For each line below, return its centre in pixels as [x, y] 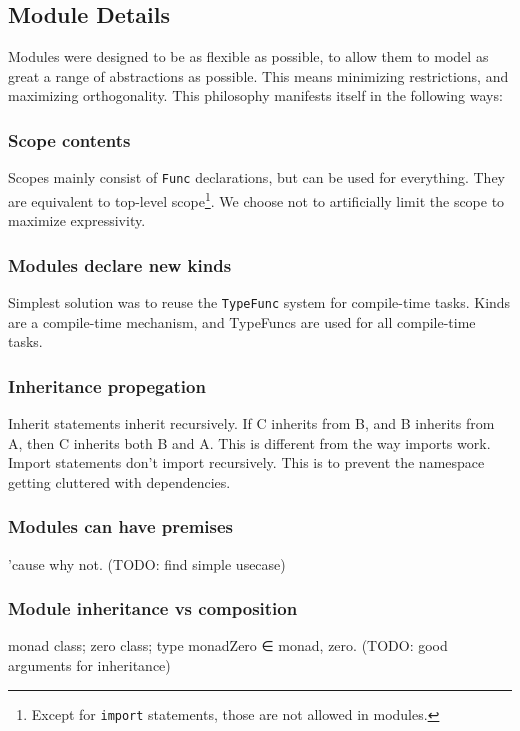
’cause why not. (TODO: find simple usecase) [147, 563]
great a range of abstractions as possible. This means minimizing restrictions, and [258, 75]
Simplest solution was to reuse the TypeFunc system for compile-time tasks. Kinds [259, 301]
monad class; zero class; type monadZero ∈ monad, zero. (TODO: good [228, 645]
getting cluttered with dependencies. [119, 481]
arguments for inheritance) [89, 664]
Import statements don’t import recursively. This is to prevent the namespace [246, 462]
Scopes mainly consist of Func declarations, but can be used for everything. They [256, 177]
